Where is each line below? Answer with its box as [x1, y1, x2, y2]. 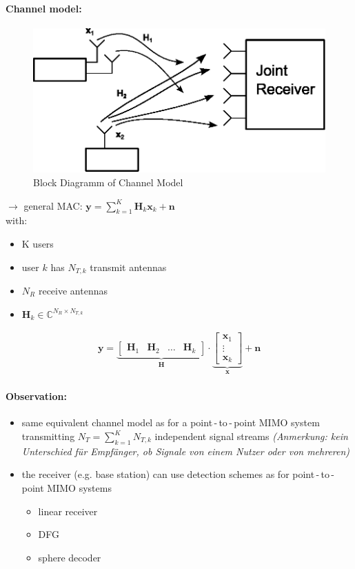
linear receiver [38, 503, 98, 518]
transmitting [21, 429, 75, 443]
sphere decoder [38, 550, 101, 564]
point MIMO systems [21, 481, 112, 495]
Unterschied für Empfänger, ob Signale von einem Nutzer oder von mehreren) [21, 443, 350, 458]
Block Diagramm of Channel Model [33, 174, 183, 189]
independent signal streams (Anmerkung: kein [154, 429, 348, 443]
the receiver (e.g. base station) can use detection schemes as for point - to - [21, 467, 334, 481]
